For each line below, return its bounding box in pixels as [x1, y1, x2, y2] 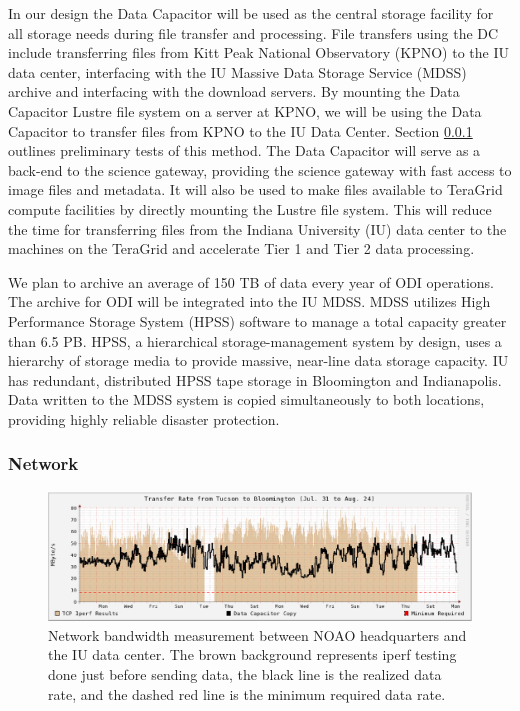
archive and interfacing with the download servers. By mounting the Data [8, 81, 460, 102]
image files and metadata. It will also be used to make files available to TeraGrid [8, 179, 503, 200]
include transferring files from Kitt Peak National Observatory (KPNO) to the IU [8, 42, 510, 63]
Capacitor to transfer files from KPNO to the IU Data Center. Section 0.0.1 [8, 120, 473, 141]
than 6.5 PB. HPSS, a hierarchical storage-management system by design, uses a [8, 330, 502, 351]
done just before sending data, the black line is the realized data [48, 664, 442, 685]
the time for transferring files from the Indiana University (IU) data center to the [8, 218, 507, 239]
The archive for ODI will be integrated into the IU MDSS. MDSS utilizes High [8, 291, 491, 312]
